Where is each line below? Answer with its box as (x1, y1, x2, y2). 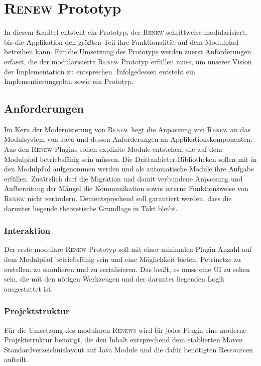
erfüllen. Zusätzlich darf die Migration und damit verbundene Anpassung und (4, 173, 243, 184)
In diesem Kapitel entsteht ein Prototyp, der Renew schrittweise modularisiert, (4, 27, 247, 37)
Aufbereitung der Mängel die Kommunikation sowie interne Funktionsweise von (4, 183, 248, 194)
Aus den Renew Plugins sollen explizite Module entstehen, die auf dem (4, 144, 222, 154)
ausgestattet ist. (4, 283, 53, 294)
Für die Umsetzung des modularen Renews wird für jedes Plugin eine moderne (4, 324, 246, 335)
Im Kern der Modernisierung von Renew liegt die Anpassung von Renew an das (4, 124, 250, 134)
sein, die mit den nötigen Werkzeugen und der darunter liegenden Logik (4, 273, 225, 284)
